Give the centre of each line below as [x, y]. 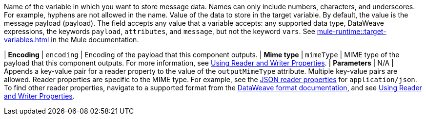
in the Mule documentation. [95, 40]
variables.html [27, 40]
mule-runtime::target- [352, 31]
